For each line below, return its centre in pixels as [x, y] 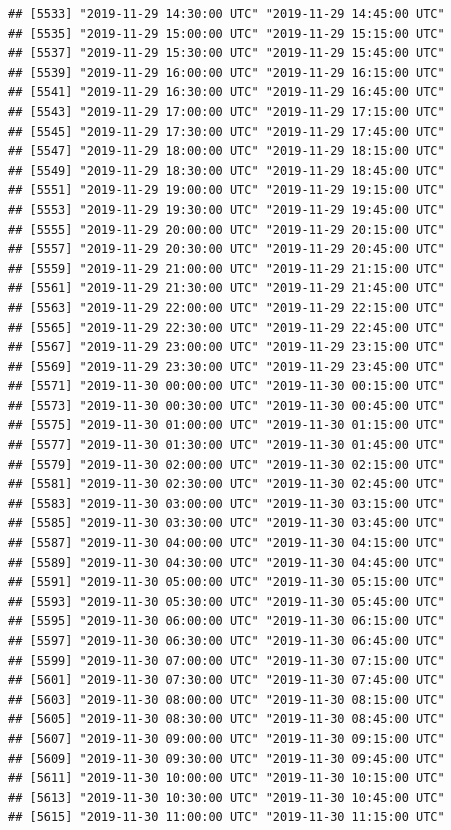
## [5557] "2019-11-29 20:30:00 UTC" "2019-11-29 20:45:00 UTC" [226, 249]
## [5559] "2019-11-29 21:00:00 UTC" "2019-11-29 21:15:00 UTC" [226, 268]
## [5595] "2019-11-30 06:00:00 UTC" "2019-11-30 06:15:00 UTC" [226, 621]
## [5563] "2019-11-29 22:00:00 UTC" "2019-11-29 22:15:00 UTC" [226, 307]
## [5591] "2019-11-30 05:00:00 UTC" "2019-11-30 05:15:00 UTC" [226, 582]
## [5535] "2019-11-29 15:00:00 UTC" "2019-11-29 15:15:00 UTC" [226, 33]
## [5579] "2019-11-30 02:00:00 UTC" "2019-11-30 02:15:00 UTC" [226, 464]
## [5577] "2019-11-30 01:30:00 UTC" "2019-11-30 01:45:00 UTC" [226, 445]
